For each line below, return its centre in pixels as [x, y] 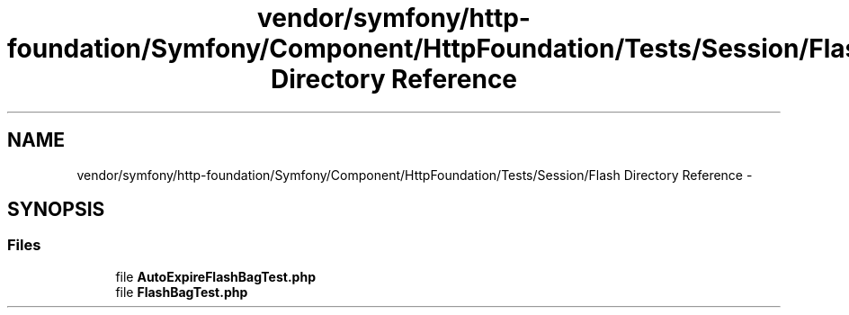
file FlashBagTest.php [182, 292]
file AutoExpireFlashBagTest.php [215, 276]
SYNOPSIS [56, 210]
